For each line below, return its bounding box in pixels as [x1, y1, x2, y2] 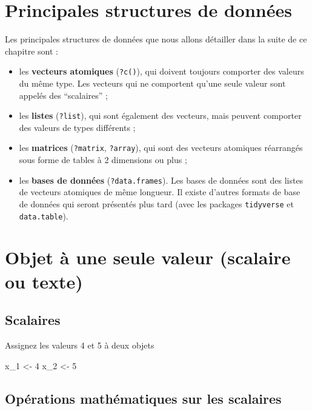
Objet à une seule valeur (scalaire [5, 245, 291, 270]
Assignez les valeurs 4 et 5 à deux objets [5, 338, 154, 351]
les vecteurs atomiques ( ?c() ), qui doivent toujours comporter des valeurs [19, 65, 304, 78]
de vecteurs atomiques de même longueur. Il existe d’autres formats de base [19, 185, 300, 198]
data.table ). [19, 209, 68, 222]
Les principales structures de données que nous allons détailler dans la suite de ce [5, 33, 307, 45]
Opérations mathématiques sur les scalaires [5, 389, 282, 407]
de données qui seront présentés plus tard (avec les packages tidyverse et [19, 197, 294, 210]
